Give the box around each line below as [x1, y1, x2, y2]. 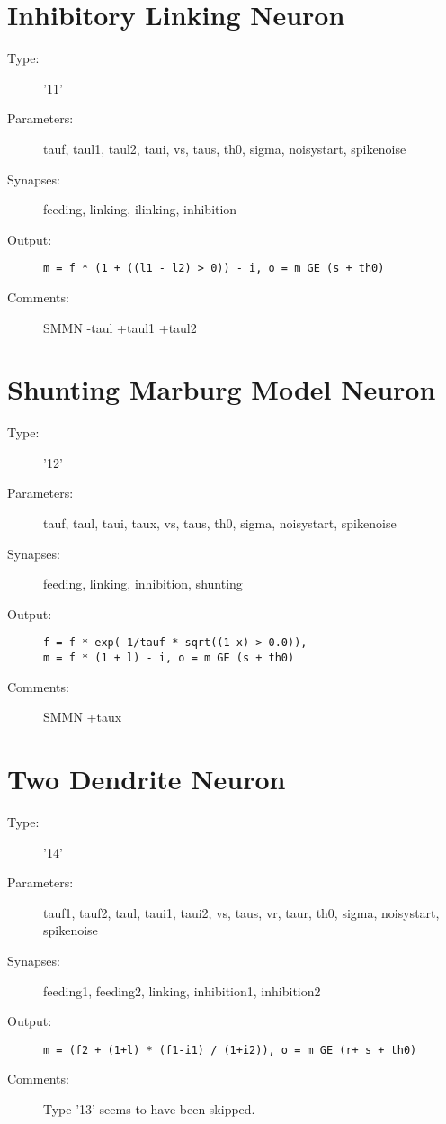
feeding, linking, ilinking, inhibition [43, 200, 237, 219]
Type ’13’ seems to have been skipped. [43, 1100, 255, 1119]
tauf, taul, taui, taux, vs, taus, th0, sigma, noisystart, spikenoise [43, 514, 397, 533]
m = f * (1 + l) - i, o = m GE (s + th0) [43, 652, 295, 665]
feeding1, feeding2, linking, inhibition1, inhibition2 [43, 981, 321, 1000]
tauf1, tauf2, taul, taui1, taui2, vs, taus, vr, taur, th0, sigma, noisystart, [43, 903, 440, 922]
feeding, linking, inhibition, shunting [43, 574, 243, 593]
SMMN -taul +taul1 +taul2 [43, 318, 197, 337]
